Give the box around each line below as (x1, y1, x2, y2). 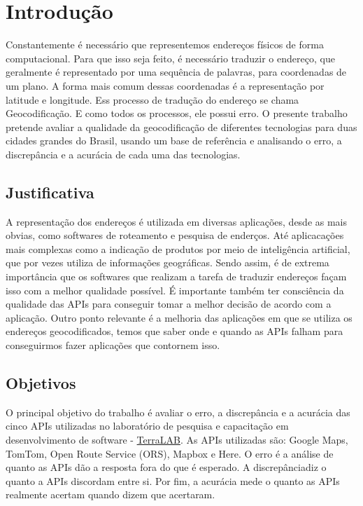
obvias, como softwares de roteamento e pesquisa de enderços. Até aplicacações (6, 228, 344, 242)
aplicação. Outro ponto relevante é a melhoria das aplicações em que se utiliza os (6, 310, 353, 324)
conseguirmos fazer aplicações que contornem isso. (6, 338, 220, 353)
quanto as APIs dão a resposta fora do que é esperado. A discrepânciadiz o (6, 460, 327, 474)
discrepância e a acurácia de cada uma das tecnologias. (6, 146, 241, 161)
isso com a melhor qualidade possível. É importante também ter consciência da (6, 282, 344, 297)
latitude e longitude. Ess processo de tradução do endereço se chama (6, 92, 299, 107)
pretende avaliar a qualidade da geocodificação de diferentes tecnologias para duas (6, 119, 357, 134)
